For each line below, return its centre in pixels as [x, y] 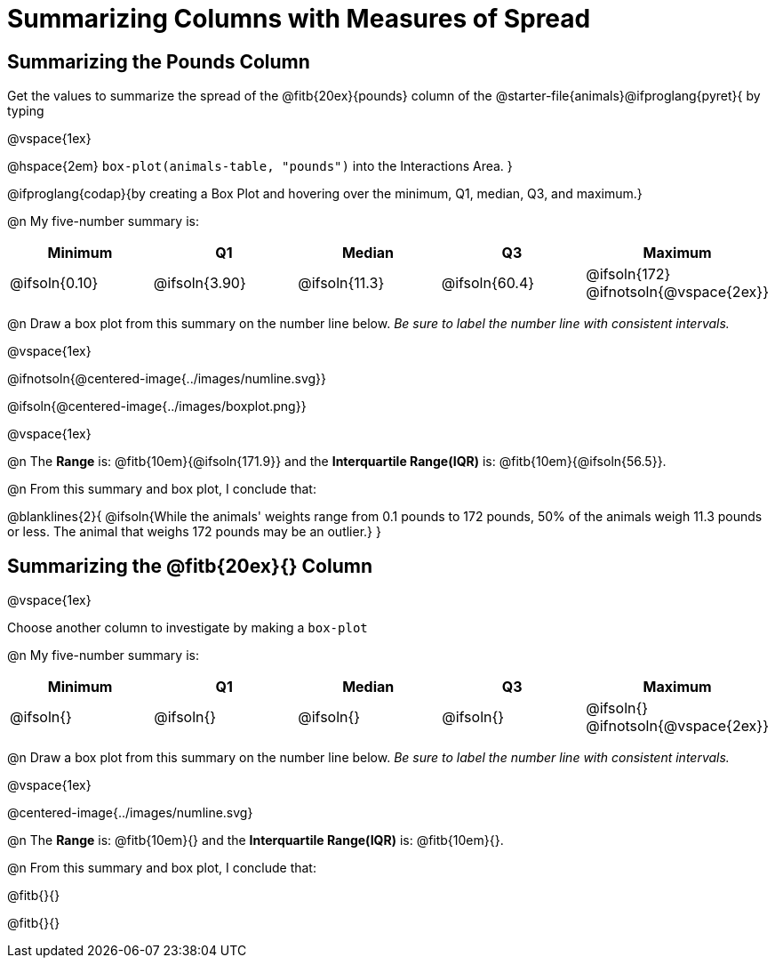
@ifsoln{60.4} [488, 283]
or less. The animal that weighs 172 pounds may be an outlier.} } [194, 532]
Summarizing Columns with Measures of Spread [299, 19]
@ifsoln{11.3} [341, 283]
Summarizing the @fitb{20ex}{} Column [190, 566]
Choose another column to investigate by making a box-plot [188, 628]
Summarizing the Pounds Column [159, 61]
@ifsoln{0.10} [54, 283]
